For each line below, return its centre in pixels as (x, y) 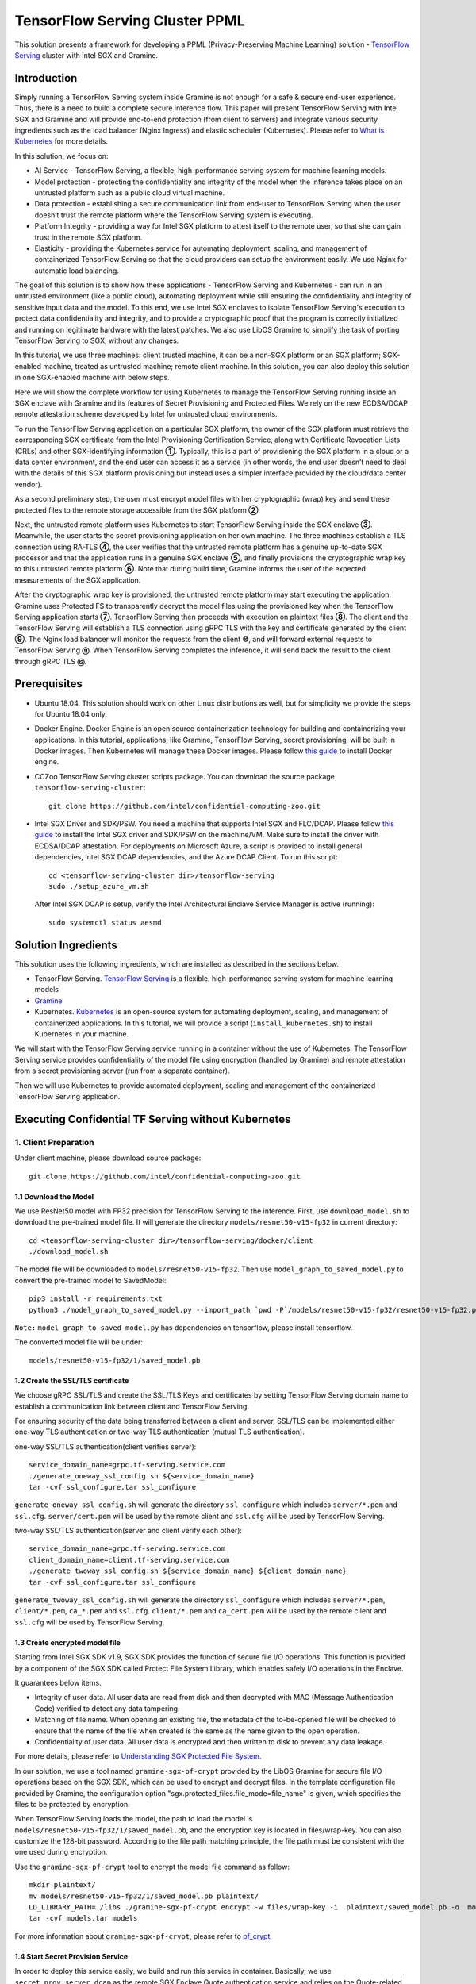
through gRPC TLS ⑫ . (51, 661)
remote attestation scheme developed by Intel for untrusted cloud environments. (146, 414)
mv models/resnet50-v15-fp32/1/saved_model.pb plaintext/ (144, 1896)
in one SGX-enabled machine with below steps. (92, 378)
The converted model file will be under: (79, 1342)
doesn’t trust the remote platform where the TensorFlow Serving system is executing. (174, 215)
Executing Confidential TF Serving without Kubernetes (153, 1119)
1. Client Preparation (54, 1142)
